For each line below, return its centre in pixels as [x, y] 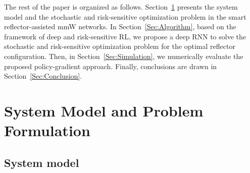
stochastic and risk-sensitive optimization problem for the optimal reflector [120, 46]
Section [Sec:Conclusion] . [43, 76]
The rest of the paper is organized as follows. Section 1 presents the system [121, 7]
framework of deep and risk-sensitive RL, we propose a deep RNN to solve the [125, 36]
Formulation [47, 130]
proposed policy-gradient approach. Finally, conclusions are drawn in [111, 66]
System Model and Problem [104, 110]
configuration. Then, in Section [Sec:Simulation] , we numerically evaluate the [124, 56]
